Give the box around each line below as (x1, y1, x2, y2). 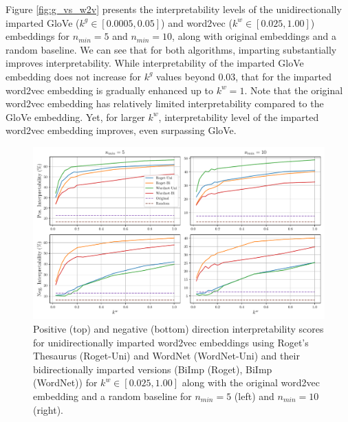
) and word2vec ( (161, 15, 232, 30)
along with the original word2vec (182, 375, 320, 390)
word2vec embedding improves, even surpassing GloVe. (6, 123, 237, 137)
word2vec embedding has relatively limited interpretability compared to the (6, 96, 324, 111)
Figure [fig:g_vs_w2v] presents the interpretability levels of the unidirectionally (6, 2, 342, 16)
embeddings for (6, 29, 70, 43)
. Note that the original (244, 82, 343, 97)
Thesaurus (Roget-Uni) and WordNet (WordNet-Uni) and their (33, 348, 300, 363)
